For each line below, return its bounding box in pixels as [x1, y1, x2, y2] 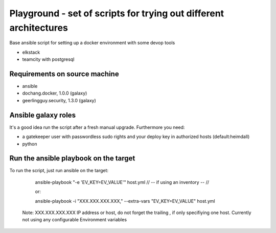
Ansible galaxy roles [9, 110, 76, 120]
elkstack [22, 49, 40, 55]
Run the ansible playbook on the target [9, 154, 135, 163]
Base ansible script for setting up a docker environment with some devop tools [9, 40, 175, 46]
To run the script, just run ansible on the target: [9, 168, 109, 174]
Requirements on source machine [9, 69, 120, 78]
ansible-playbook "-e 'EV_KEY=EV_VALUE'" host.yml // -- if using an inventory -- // [35, 179, 210, 185]
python [22, 141, 37, 147]
